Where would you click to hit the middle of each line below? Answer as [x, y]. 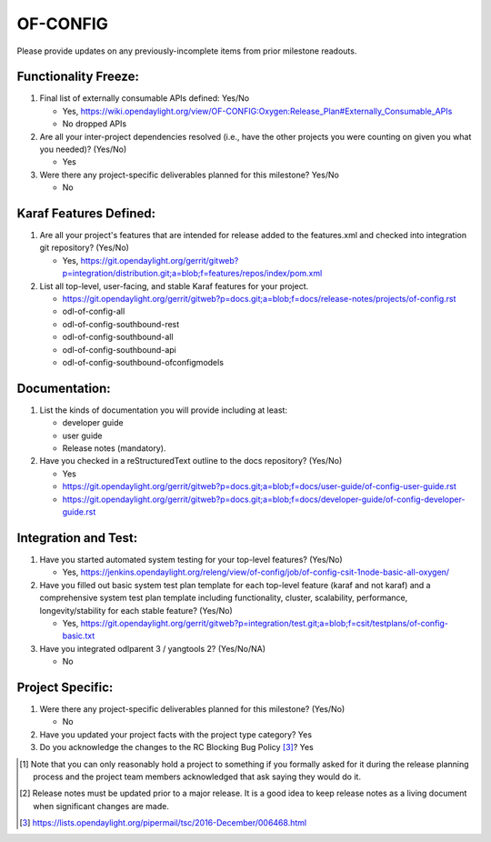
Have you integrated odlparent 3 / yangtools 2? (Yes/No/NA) [153, 648]
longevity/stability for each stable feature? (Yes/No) [136, 610]
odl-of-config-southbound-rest [121, 324]
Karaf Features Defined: [86, 213]
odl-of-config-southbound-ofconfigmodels [143, 362]
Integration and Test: [77, 538]
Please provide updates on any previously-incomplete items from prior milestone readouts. [187, 51]
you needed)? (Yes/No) [83, 149]
